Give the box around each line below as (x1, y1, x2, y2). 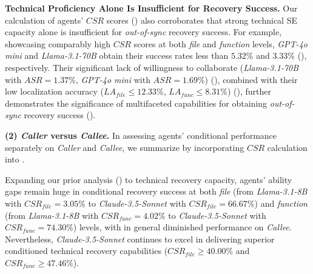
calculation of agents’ (5, 13, 84, 26)
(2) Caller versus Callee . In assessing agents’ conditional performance (5, 129, 277, 141)
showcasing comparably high (5, 37, 111, 50)
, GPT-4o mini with (75, 73, 150, 85)
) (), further (227, 85, 271, 98)
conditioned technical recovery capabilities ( (5, 244, 168, 257)
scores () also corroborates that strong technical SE (106, 13, 297, 26)
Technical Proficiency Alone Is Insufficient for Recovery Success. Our (5, 2, 298, 14)
